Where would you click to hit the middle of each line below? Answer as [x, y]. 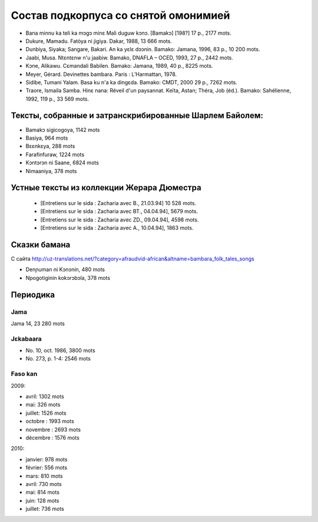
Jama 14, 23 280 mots [38, 323]
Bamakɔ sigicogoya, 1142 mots [63, 130]
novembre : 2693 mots [53, 430]
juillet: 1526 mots [46, 413]
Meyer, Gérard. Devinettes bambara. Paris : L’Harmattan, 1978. [101, 74]
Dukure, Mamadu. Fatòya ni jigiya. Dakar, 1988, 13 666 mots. [99, 41]
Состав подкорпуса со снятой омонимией [120, 15]
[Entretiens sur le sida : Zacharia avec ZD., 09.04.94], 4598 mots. [120, 219]
